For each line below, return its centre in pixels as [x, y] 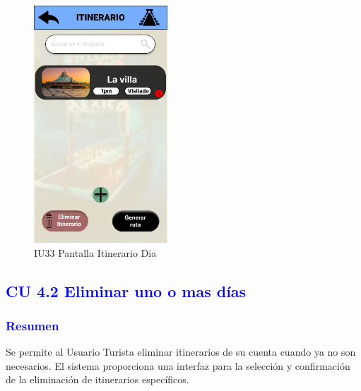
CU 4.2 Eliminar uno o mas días [126, 290]
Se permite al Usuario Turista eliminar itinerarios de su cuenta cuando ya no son [181, 352]
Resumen [32, 325]
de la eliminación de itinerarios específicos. [97, 379]
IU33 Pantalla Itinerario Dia [95, 252]
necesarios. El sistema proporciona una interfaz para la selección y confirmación [178, 365]
